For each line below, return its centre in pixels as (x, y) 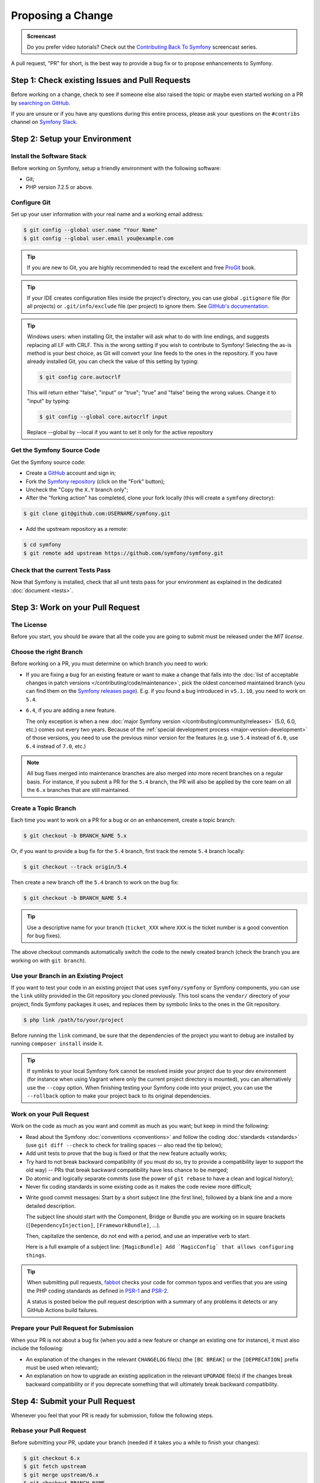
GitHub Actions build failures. (63, 1310)
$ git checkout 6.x (52, 1458)
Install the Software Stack (49, 156)
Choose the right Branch (47, 651)
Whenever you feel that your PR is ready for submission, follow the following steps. (112, 1415)
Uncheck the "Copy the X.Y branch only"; (77, 490)
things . (36, 1255)
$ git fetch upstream (55, 1466)
